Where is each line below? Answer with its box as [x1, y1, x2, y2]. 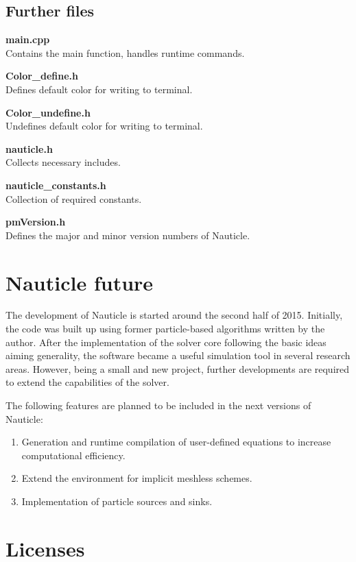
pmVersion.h [5, 215, 66, 229]
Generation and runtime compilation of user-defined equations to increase [21, 435, 331, 449]
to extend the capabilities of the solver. [5, 375, 169, 389]
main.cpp [5, 32, 50, 47]
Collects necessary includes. [5, 155, 121, 169]
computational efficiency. [21, 448, 126, 462]
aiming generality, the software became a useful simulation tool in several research [5, 348, 351, 363]
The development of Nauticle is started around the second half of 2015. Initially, [5, 308, 343, 322]
